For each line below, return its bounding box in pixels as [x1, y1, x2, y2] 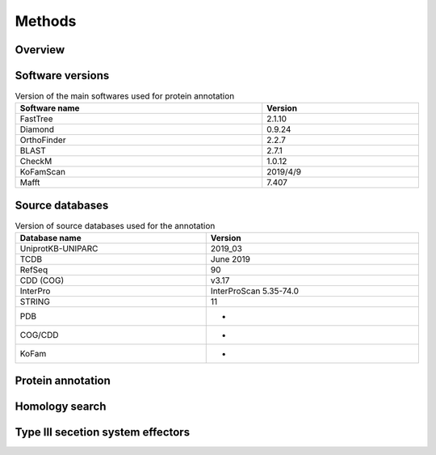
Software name [19, 103, 80, 114]
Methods [15, 12, 77, 30]
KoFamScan [19, 166, 66, 178]
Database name [19, 233, 82, 244]
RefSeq [19, 264, 48, 276]
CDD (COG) [19, 275, 65, 286]
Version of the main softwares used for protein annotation [15, 91, 235, 102]
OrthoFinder [19, 134, 66, 145]
